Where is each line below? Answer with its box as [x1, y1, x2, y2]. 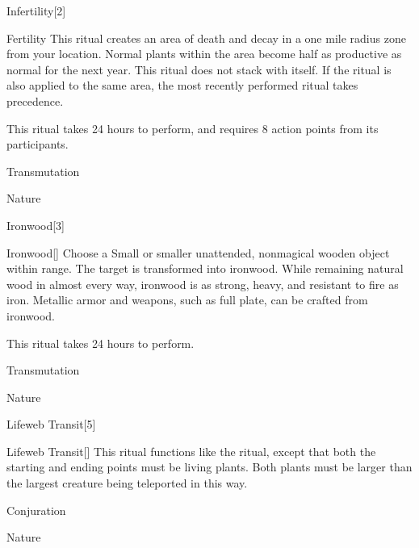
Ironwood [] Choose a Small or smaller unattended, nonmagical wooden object [6, 244, 390, 261]
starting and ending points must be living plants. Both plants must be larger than [6, 458, 413, 475]
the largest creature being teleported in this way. [6, 475, 248, 492]
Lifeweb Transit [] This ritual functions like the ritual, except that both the [6, 442, 376, 459]
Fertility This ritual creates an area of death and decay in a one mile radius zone [6, 29, 406, 46]
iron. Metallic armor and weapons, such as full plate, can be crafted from [6, 291, 368, 308]
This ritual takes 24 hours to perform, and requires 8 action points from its [6, 119, 379, 136]
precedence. [6, 92, 64, 109]
